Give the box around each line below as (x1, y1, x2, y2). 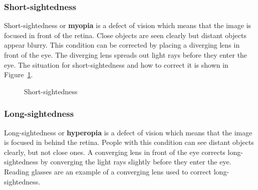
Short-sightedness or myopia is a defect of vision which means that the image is (4, 20, 251, 31)
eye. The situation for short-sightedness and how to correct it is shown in (4, 59, 228, 70)
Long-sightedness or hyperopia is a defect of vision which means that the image (4, 127, 252, 137)
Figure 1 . (4, 69, 33, 80)
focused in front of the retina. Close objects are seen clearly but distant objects (4, 30, 246, 40)
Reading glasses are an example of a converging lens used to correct (4, 166, 212, 176)
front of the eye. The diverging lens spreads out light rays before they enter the (4, 50, 247, 60)
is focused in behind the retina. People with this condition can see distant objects (4, 137, 254, 147)
